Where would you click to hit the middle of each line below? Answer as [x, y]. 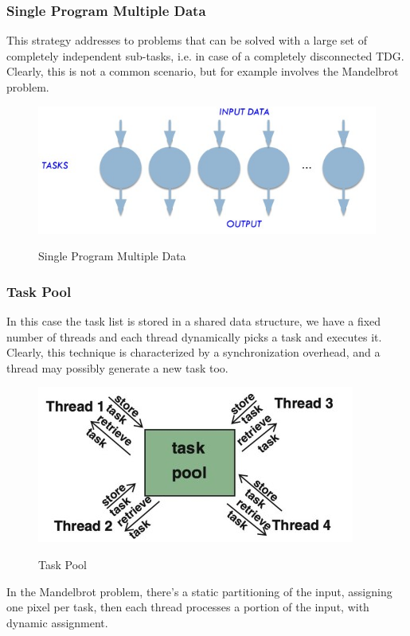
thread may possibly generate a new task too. [117, 367]
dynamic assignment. [57, 622]
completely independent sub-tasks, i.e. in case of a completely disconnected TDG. [205, 55]
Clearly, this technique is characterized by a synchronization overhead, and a [193, 352]
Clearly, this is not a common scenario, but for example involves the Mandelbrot [203, 71]
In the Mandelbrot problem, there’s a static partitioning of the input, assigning [199, 591]
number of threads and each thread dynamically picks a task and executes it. [194, 336]
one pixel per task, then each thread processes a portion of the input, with [188, 607]
